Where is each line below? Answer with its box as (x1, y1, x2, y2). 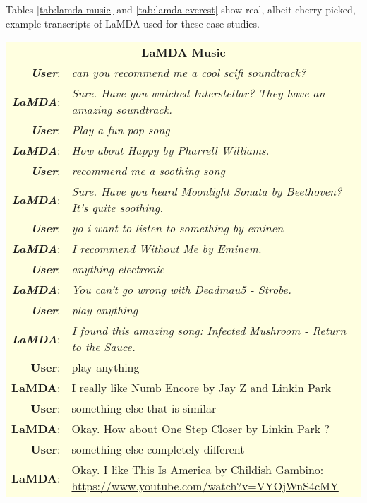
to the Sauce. (71, 338, 136, 355)
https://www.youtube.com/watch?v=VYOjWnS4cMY (71, 478, 339, 495)
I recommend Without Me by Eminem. (71, 240, 262, 257)
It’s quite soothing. (71, 199, 164, 216)
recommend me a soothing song (71, 162, 225, 179)
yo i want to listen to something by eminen (71, 220, 284, 237)
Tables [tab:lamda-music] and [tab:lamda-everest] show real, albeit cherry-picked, (6, 2, 356, 16)
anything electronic (71, 261, 164, 278)
